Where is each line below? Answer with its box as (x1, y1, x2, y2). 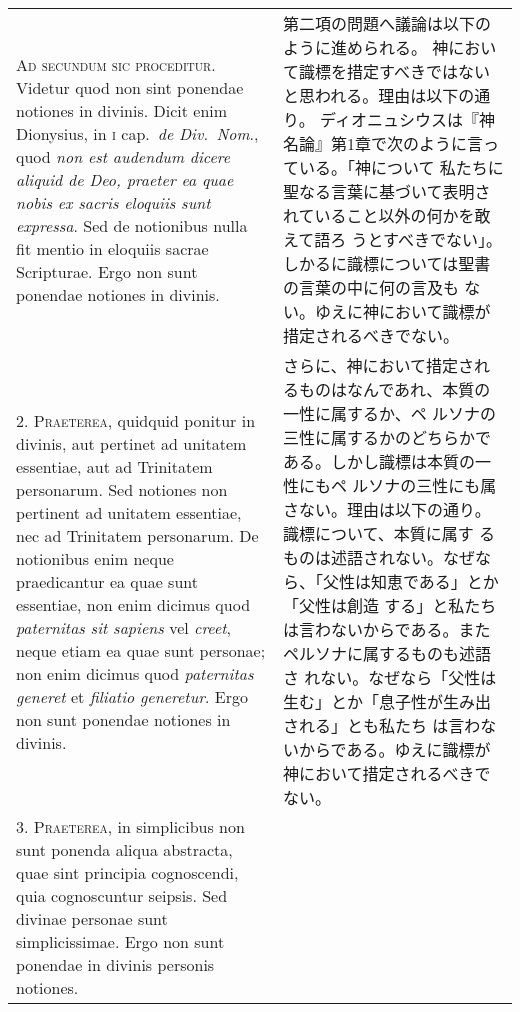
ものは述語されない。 (283, 546, 444, 569)
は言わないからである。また (283, 618, 491, 641)
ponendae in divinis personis (16, 953, 215, 976)
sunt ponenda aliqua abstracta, (16, 838, 233, 861)
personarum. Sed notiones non (16, 477, 228, 501)
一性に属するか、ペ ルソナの (283, 402, 497, 425)
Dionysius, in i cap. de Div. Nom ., (16, 121, 259, 145)
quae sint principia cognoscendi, (16, 861, 239, 884)
